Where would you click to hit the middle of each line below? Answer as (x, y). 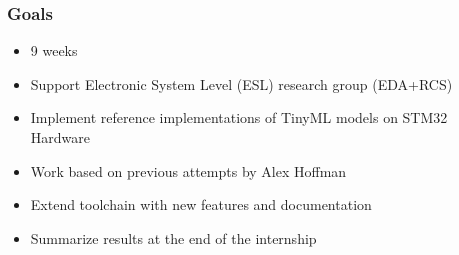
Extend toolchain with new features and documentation (201, 204)
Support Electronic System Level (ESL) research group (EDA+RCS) (241, 83)
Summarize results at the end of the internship (173, 237)
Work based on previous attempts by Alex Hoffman (188, 170)
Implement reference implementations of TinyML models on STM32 (239, 117)
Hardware (60, 137)
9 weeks (54, 50)
